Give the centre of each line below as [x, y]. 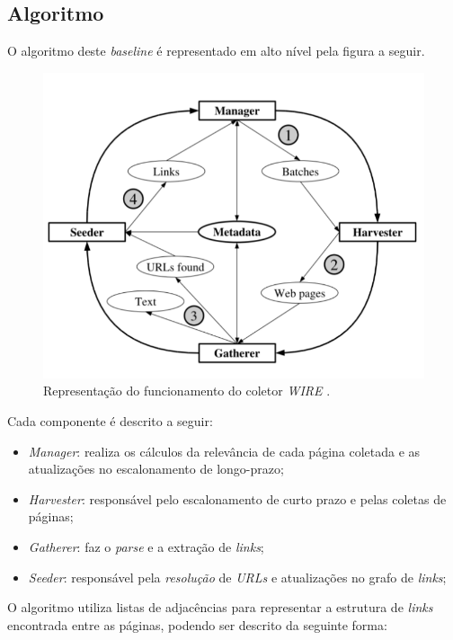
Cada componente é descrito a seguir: [110, 421]
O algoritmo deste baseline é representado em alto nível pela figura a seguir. [216, 51]
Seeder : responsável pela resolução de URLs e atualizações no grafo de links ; [237, 577]
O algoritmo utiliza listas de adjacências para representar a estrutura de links [220, 607]
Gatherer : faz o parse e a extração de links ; [146, 546]
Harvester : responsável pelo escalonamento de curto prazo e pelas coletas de [237, 498]
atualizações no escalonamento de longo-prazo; [156, 469]
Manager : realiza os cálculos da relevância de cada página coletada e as [224, 451]
